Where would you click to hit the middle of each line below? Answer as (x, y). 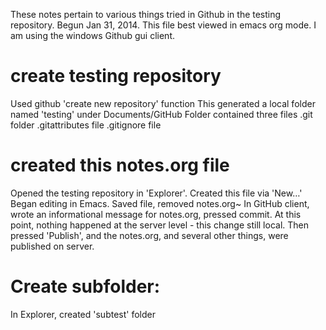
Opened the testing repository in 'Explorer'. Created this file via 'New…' (156, 193)
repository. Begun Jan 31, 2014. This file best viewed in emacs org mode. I (163, 25)
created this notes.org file (120, 165)
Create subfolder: (85, 286)
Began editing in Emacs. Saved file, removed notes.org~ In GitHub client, (160, 203)
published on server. (52, 246)
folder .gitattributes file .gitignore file (86, 125)
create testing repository (116, 76)
